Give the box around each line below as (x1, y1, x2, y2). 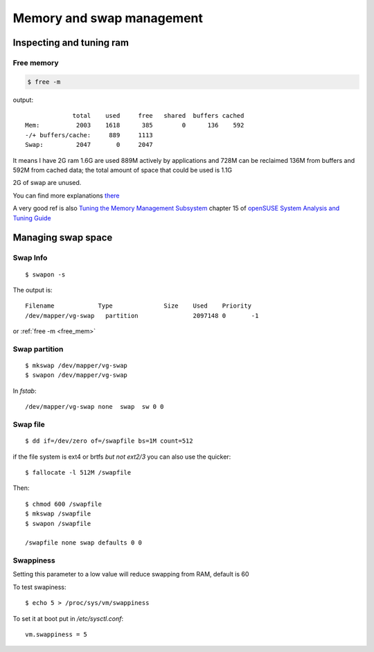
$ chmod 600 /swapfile (25, 500, 103, 508)
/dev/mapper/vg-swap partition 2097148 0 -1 (25, 312, 259, 319)
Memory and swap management (12, 10, 204, 26)
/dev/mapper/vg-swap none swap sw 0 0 (25, 403, 164, 411)
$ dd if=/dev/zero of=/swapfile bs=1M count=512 (25, 437, 193, 445)
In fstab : (12, 387, 37, 395)
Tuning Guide (12, 213, 51, 222)
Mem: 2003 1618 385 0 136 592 (25, 121, 244, 130)
